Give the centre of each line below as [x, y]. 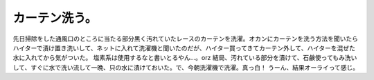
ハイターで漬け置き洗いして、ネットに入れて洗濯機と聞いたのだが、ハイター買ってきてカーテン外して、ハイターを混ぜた [184, 48]
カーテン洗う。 [55, 18]
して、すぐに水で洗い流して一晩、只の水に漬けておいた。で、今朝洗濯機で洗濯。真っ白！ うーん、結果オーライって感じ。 [186, 67]
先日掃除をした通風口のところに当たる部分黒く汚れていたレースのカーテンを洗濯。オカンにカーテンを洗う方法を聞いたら [185, 39]
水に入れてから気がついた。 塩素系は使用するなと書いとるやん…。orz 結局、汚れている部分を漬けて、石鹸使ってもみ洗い [185, 58]
